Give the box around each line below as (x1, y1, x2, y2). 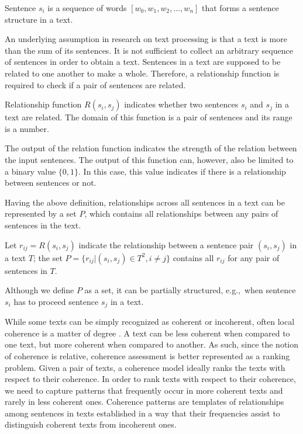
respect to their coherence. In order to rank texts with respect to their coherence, (5, 373, 296, 385)
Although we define (5, 284, 74, 296)
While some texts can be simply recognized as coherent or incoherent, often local (5, 315, 295, 328)
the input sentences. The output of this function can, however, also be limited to (5, 153, 294, 165)
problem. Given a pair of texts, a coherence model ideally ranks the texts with (5, 361, 285, 373)
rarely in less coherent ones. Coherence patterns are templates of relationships (5, 395, 284, 408)
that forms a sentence (202, 2, 279, 13)
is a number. (5, 122, 49, 134)
